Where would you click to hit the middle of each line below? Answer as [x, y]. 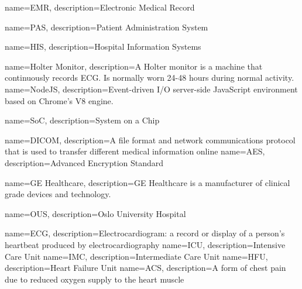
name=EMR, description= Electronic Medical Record [100, 7]
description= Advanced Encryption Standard [84, 162]
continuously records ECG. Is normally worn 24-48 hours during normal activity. [150, 78]
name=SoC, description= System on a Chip [82, 120]
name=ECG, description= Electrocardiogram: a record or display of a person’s [145, 233]
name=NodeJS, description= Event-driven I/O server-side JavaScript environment [151, 89]
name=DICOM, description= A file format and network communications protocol [150, 140]
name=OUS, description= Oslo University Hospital [95, 213]
